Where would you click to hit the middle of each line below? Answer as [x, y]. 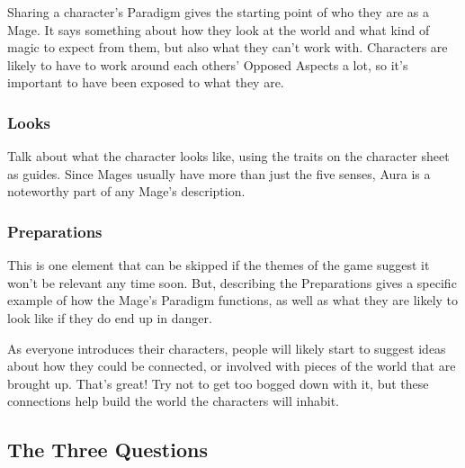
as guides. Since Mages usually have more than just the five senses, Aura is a [219, 173]
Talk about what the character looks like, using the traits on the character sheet [228, 156]
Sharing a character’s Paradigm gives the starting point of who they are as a [218, 12]
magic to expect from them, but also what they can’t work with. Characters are [228, 47]
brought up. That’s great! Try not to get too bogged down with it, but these [218, 383]
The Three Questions [107, 450]
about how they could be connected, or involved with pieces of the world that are [232, 366]
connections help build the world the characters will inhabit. [173, 401]
